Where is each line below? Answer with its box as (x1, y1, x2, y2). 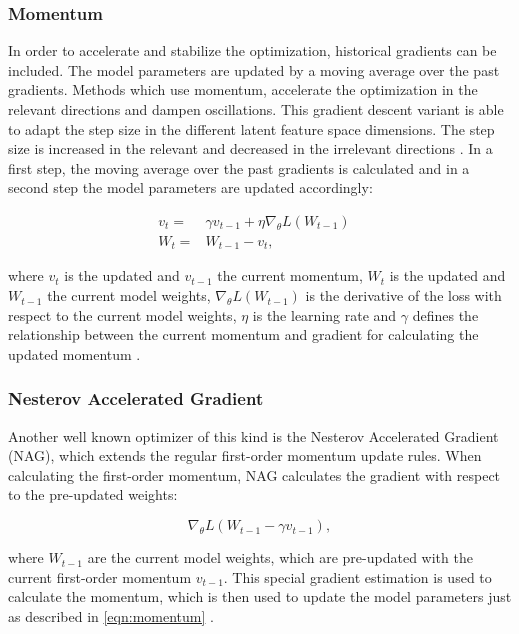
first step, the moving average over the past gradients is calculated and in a (8, 157, 470, 178)
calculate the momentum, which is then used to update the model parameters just (8, 586, 512, 607)
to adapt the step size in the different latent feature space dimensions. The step (8, 118, 495, 139)
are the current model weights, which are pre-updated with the (87, 547, 473, 568)
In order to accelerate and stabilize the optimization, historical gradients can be (8, 40, 497, 61)
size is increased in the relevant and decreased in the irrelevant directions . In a (8, 138, 493, 159)
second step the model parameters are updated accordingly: (8, 177, 373, 198)
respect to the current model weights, (8, 304, 237, 325)
